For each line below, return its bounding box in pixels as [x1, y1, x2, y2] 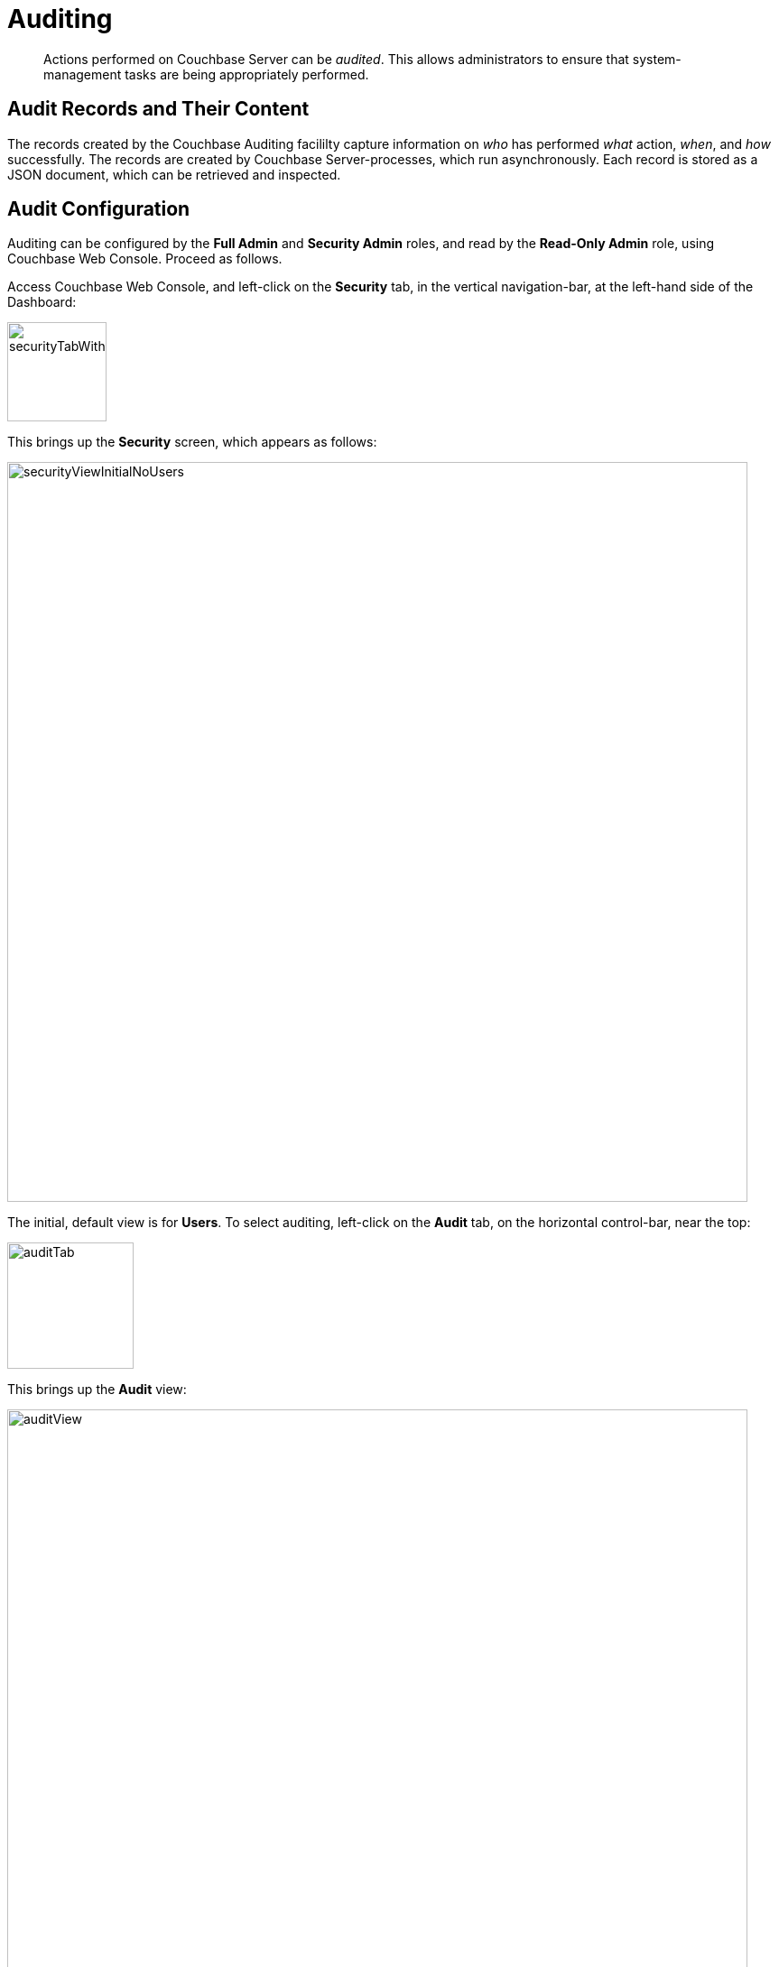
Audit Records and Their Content [7, 97, 310, 121]
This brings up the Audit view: [7, 1381, 187, 1398]
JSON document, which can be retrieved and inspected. [7, 166, 341, 182]
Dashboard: [7, 294, 77, 310]
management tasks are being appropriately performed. [43, 66, 369, 82]
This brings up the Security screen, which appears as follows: [7, 434, 377, 450]
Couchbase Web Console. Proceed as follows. [7, 251, 283, 267]
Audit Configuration [7, 198, 190, 221]
